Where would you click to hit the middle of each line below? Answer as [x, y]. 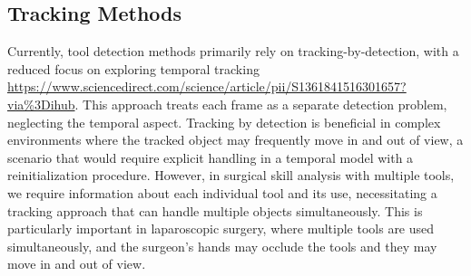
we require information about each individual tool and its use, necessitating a [222, 192]
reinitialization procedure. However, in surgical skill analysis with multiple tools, [231, 175]
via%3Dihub [41, 104]
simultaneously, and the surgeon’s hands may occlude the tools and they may [222, 246]
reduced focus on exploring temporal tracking [133, 68]
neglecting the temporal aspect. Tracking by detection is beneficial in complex [224, 122]
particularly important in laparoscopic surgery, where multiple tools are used [221, 228]
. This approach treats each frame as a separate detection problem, [261, 104]
